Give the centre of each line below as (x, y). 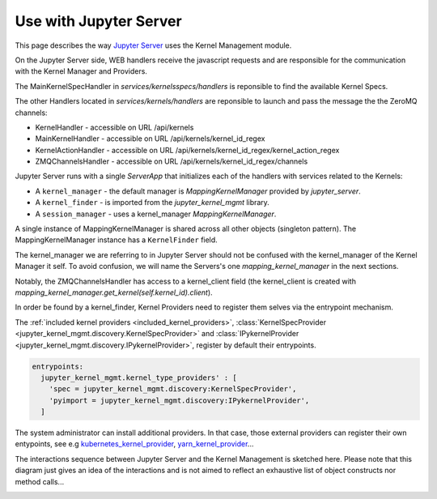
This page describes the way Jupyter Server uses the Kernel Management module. (153, 45)
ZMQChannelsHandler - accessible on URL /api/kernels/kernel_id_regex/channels (172, 161)
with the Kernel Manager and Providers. (81, 71)
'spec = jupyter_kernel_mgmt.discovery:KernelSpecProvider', (173, 389)
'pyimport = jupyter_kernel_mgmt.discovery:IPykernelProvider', (179, 400)
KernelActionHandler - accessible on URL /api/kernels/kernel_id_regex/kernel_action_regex (187, 150)
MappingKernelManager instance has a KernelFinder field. (116, 240)
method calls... (40, 481)
